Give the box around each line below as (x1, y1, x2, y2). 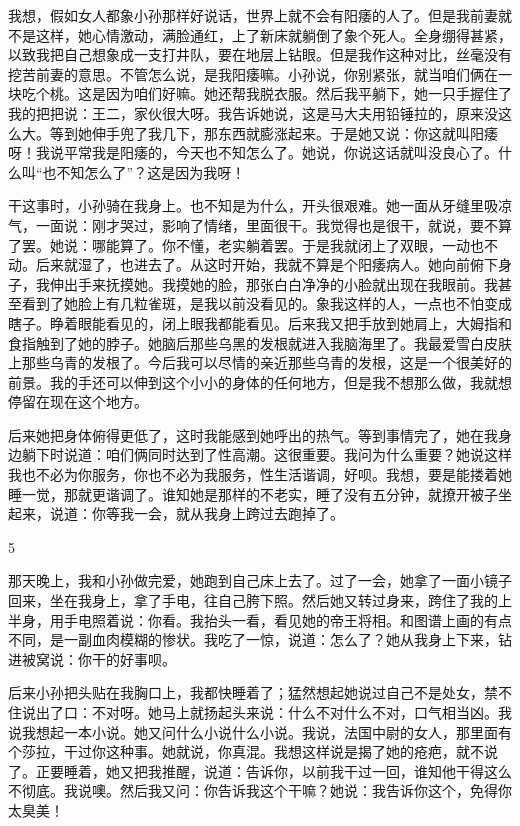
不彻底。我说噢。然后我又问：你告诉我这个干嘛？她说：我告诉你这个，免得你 (8, 780, 512, 801)
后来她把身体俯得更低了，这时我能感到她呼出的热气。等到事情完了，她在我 (8, 424, 498, 445)
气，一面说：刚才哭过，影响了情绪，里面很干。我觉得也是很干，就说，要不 (8, 214, 498, 235)
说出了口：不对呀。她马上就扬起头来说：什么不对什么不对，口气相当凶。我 (21, 702, 512, 722)
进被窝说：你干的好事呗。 (8, 648, 176, 669)
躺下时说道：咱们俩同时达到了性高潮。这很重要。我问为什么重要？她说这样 (21, 444, 512, 465)
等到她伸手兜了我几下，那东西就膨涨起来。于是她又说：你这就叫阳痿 (49, 122, 498, 143)
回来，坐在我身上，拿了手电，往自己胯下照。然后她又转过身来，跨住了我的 (8, 590, 498, 611)
